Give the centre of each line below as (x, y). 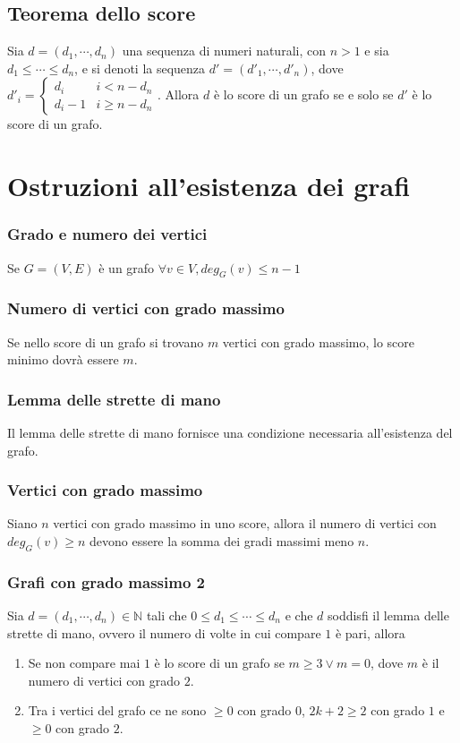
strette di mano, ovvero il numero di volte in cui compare (164, 632)
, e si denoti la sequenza (140, 68)
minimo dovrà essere (63, 359)
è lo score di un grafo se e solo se (303, 94)
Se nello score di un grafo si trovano (106, 342)
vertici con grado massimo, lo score (319, 342)
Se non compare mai (84, 663)
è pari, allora (370, 632)
